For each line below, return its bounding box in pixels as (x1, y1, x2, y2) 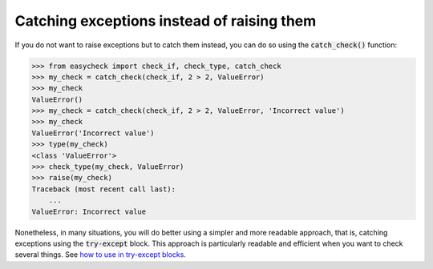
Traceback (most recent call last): (31, 184, 176, 194)
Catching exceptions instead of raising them (14, 12, 317, 30)
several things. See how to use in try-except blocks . (14, 250, 186, 259)
